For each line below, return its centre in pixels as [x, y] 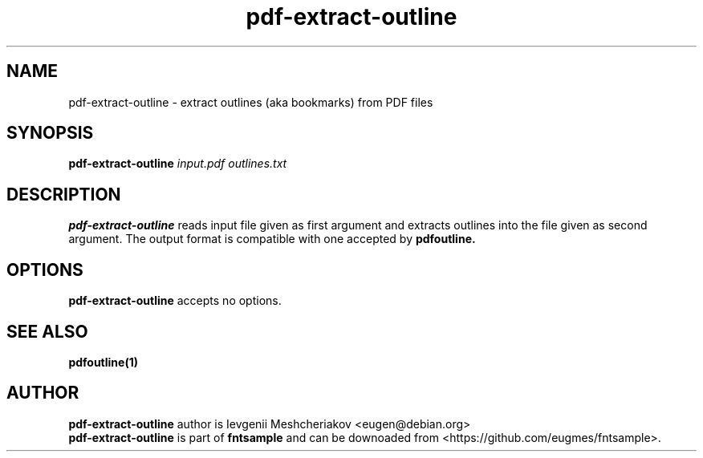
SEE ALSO [47, 331]
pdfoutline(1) [104, 362]
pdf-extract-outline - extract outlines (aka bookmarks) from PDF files [251, 102]
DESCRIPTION [64, 194]
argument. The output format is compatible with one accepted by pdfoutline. [272, 239]
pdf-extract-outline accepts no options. [175, 301]
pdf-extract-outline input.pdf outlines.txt [178, 164]
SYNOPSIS [50, 133]
